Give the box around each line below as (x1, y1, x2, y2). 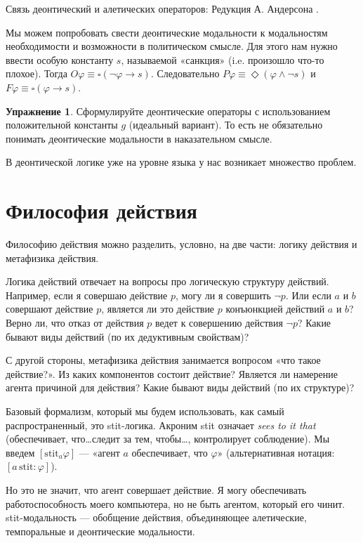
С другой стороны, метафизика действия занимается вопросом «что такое (6, 353, 321, 367)
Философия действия (6, 196, 198, 225)
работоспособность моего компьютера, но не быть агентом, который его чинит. (6, 496, 345, 511)
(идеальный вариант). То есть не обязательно (128, 117, 323, 132)
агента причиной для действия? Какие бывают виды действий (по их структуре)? (6, 380, 355, 395)
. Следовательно (150, 66, 220, 81)
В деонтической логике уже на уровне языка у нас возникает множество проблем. (6, 155, 357, 169)
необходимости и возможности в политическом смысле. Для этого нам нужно (6, 39, 338, 53)
